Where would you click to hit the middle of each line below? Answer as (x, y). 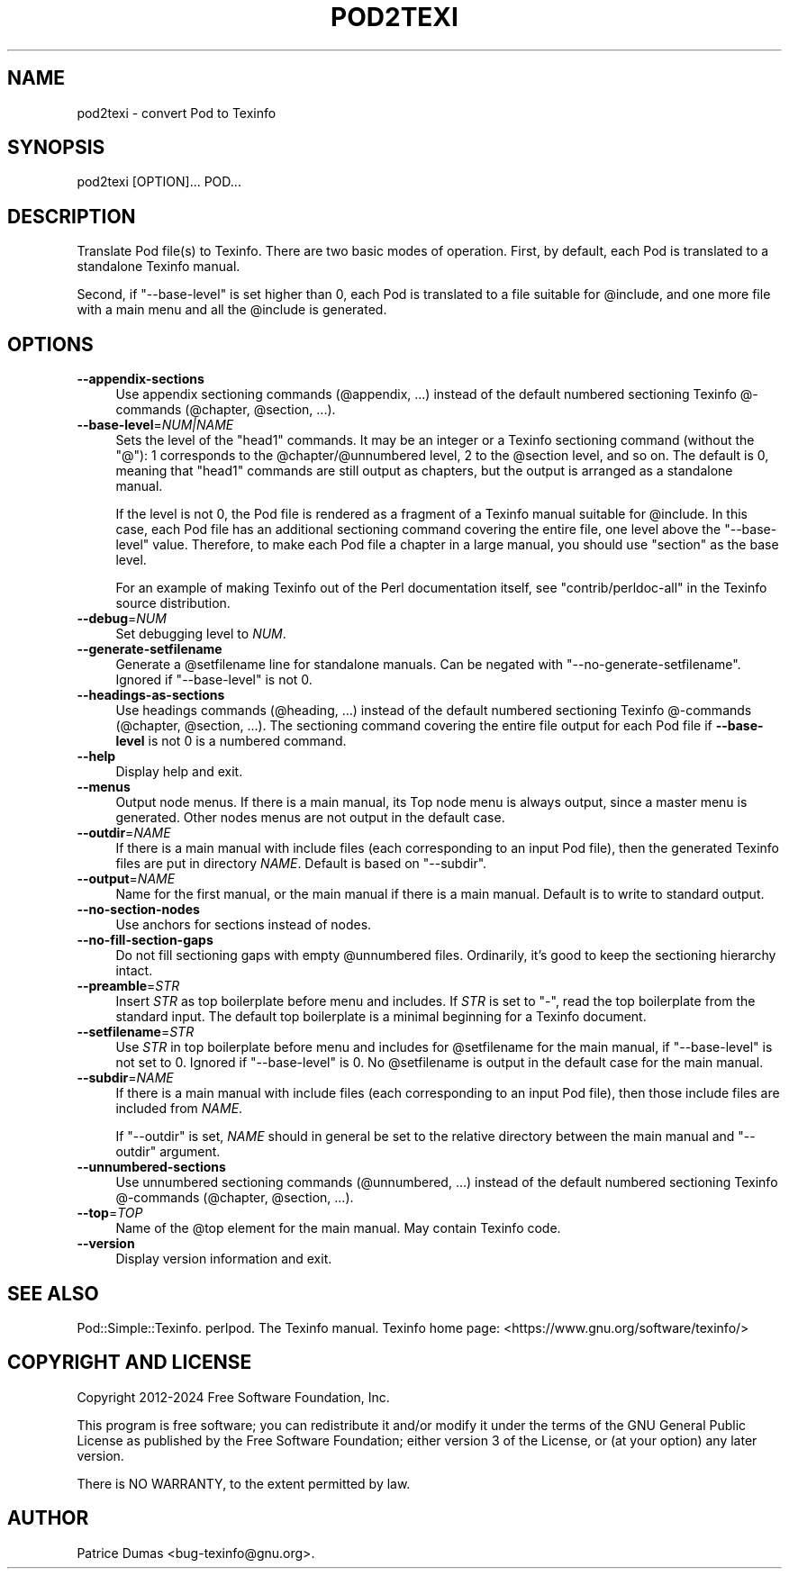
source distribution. (173, 603)
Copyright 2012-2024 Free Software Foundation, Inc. (233, 1397)
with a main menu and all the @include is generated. (232, 310)
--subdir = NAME (125, 1078)
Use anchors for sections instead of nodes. (244, 925)
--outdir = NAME (124, 833)
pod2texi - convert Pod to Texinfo (177, 113)
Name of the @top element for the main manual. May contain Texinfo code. (338, 1228)
